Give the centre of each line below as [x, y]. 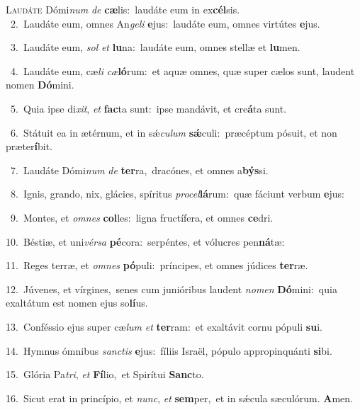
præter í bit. [29, 146]
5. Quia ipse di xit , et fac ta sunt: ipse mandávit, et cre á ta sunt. [148, 108]
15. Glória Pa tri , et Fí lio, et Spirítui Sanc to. [105, 374]
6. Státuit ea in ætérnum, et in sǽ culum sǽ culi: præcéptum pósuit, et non [174, 132]
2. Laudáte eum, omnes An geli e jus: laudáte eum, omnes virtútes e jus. [165, 23]
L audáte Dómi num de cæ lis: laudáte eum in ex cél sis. [123, 9]
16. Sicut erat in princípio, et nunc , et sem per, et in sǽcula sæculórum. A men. [179, 398]
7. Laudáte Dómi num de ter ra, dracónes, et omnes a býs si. [139, 170]
